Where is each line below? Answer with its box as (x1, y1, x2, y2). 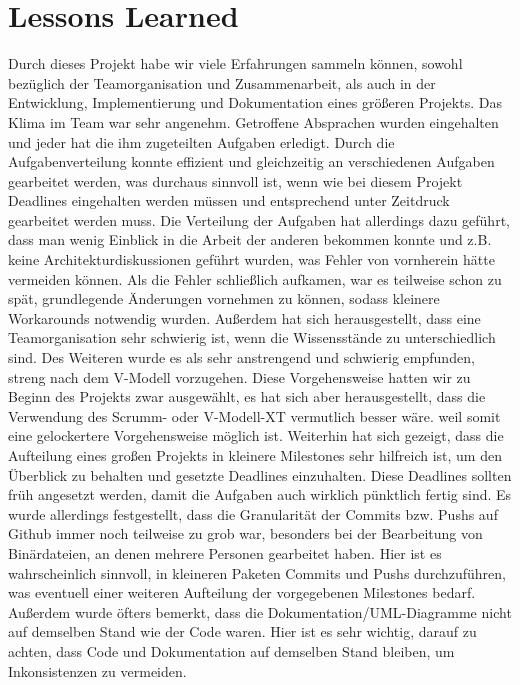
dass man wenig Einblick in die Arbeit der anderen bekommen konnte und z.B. (8, 229, 492, 250)
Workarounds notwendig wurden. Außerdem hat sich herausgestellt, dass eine (8, 307, 481, 328)
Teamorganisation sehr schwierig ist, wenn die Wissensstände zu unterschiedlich (8, 327, 496, 348)
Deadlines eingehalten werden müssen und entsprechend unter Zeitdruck (8, 190, 450, 211)
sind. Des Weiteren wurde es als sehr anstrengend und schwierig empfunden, (8, 347, 475, 368)
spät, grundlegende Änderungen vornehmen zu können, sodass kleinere (8, 288, 440, 309)
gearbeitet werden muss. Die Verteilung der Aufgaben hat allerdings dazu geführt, (8, 209, 510, 230)
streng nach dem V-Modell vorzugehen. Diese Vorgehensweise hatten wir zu (8, 366, 471, 387)
